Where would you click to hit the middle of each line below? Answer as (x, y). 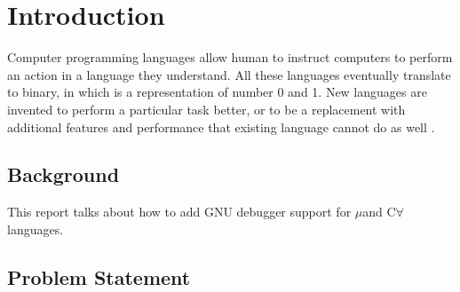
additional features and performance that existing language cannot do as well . (221, 126)
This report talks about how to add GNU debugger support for (179, 212)
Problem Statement (99, 276)
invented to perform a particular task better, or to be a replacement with (206, 109)
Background (63, 174)
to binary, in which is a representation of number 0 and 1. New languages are (217, 92)
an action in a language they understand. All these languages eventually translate (229, 74)
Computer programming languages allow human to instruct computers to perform (230, 57)
